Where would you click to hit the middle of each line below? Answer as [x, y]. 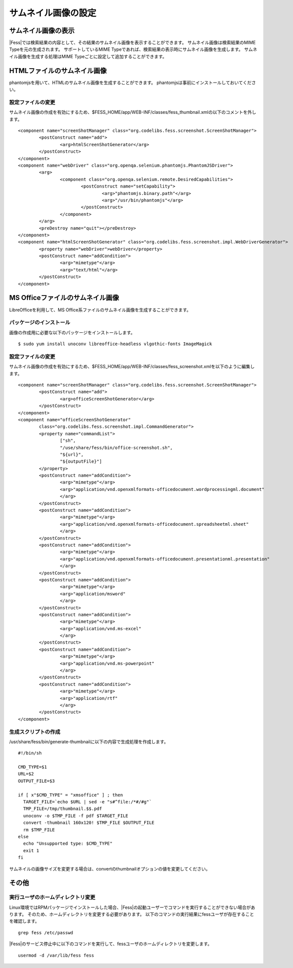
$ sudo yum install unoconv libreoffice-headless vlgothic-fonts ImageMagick [115, 344]
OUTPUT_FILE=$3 [37, 781]
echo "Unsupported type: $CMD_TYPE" [68, 844]
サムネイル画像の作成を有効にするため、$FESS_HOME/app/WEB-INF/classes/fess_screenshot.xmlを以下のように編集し [132, 367]
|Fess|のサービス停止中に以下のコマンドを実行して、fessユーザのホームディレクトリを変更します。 [111, 944]
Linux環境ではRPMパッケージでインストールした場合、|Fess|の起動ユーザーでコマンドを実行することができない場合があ [132, 907]
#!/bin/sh [30, 753]
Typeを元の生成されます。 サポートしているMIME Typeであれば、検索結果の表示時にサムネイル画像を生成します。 [126, 49]
